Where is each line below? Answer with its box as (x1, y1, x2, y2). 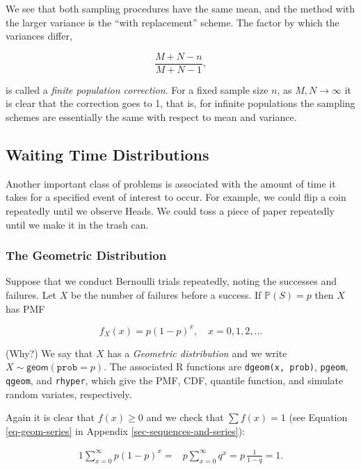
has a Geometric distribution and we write (107, 345, 287, 360)
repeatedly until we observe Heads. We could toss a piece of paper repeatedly (6, 204, 335, 218)
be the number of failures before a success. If (70, 288, 262, 302)
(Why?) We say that (6, 345, 93, 360)
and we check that (146, 410, 224, 425)
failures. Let (6, 288, 57, 302)
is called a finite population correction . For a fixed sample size (6, 82, 268, 97)
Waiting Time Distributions (6, 144, 209, 165)
